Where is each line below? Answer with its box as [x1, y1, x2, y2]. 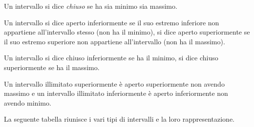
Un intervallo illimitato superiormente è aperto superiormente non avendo [4, 78, 225, 89]
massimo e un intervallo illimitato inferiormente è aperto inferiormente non [4, 88, 228, 98]
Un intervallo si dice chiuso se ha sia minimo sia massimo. [4, 1, 177, 11]
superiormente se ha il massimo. [4, 62, 100, 72]
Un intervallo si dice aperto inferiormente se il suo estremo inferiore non [4, 17, 219, 27]
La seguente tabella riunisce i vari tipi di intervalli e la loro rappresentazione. [4, 114, 234, 124]
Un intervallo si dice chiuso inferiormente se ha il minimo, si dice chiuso [4, 53, 218, 63]
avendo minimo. [4, 97, 51, 108]
